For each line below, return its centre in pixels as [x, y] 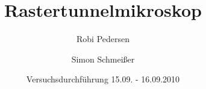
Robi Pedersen [103, 39]
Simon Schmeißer [103, 59]
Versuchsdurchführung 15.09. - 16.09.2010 [103, 79]
